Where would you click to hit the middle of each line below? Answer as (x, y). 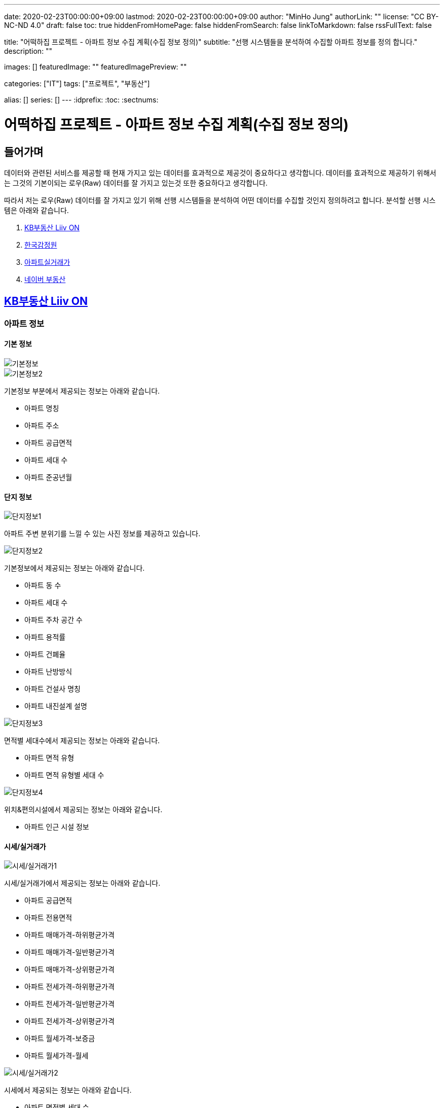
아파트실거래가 (47, 262)
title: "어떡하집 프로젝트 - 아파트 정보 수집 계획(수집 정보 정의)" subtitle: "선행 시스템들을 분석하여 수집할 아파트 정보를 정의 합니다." (211, 42)
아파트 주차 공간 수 (53, 620)
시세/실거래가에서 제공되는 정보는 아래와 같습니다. (82, 883)
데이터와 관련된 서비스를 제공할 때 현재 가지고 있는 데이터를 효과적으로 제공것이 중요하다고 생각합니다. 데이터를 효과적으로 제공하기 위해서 (220, 172)
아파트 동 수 (43, 585)
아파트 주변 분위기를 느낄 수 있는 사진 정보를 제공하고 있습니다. (102, 534)
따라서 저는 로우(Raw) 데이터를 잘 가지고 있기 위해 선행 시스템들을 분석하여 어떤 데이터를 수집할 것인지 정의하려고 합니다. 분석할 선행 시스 (220, 200)
